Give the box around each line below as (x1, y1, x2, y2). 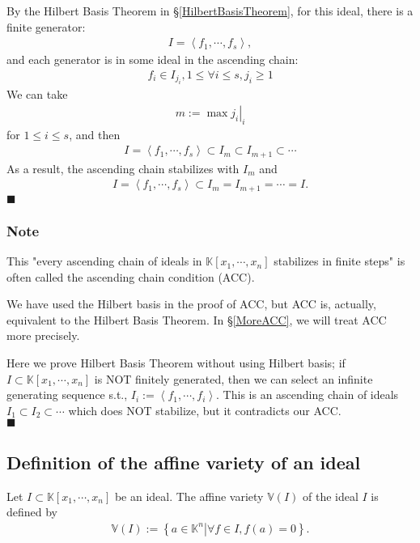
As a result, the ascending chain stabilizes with (6, 159, 240, 176)
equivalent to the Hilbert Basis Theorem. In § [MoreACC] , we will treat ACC (6, 311, 387, 328)
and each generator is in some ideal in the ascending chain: (6, 51, 299, 68)
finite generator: (6, 18, 86, 35)
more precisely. (6, 327, 80, 344)
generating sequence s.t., (6, 386, 128, 403)
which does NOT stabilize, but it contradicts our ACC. (68, 401, 342, 418)
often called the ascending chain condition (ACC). (6, 268, 255, 285)
